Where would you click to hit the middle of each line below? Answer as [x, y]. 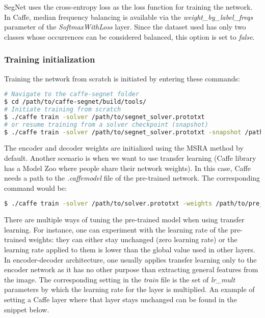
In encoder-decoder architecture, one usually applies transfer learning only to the [130, 259]
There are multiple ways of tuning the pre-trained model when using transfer [124, 220]
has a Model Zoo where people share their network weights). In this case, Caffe [127, 168]
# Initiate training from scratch [63, 109]
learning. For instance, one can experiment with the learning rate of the [116, 229]
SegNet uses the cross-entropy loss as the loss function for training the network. [128, 7]
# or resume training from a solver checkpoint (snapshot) [106, 124]
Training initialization [50, 59]
